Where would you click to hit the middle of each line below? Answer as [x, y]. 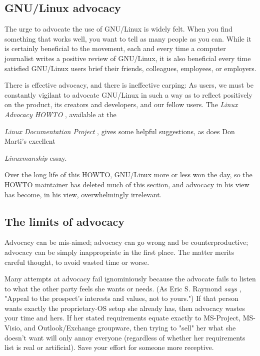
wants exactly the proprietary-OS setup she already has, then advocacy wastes [125, 308]
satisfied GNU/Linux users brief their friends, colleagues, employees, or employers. [130, 68]
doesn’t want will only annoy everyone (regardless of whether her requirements [125, 337]
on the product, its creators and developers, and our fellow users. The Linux [121, 104]
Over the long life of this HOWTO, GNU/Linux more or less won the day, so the [128, 174]
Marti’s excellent [30, 141]
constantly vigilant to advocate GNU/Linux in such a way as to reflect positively [128, 94]
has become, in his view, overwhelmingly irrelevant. [83, 194]
